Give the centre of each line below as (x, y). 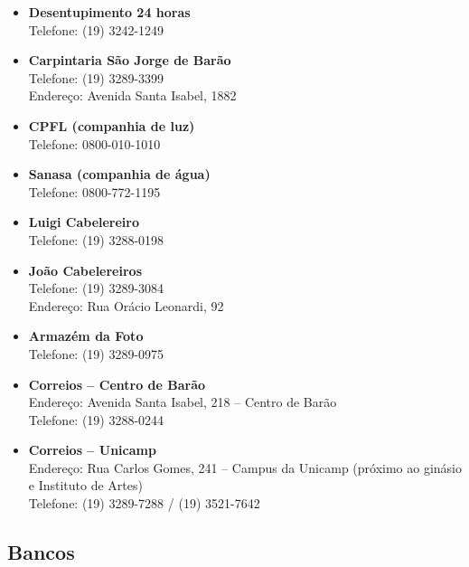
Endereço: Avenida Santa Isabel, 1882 (132, 95)
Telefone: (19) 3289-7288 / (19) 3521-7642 (144, 503)
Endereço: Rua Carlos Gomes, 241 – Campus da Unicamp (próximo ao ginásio (245, 467)
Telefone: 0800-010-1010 (94, 143)
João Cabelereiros (85, 270)
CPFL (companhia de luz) (112, 125)
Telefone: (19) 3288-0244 (96, 419)
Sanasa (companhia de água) (119, 174)
